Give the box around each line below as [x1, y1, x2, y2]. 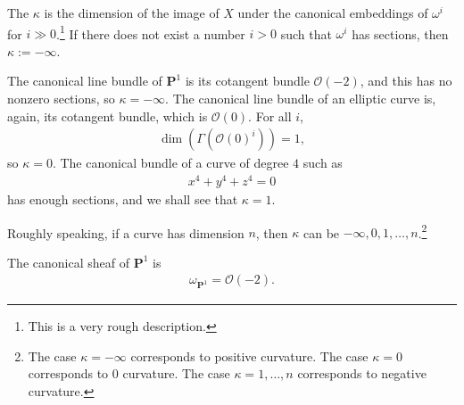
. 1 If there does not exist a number [56, 21, 245, 43]
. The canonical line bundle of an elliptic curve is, [165, 89, 436, 108]
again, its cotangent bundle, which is [7, 106, 208, 125]
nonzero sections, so [7, 89, 115, 108]
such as [302, 153, 343, 172]
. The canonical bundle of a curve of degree [52, 153, 289, 172]
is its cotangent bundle [185, 71, 310, 90]
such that [280, 24, 332, 43]
